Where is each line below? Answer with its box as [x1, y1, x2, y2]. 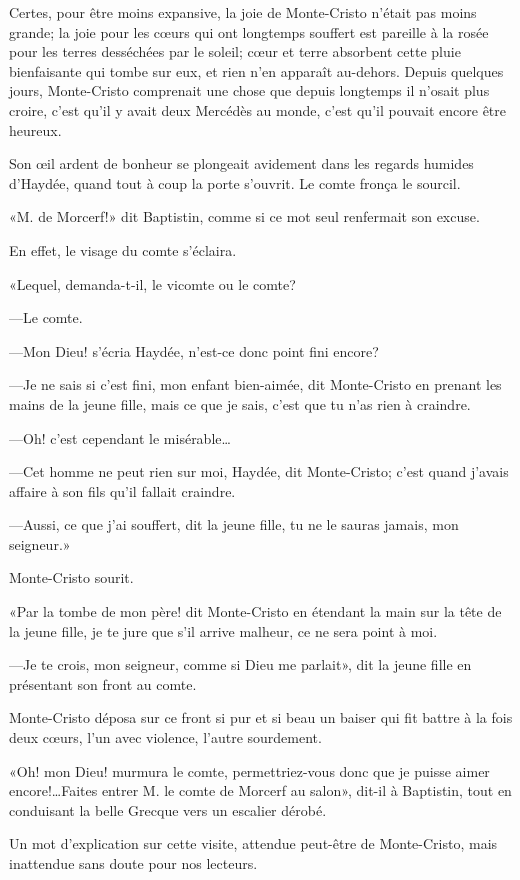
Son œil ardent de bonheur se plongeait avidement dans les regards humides [9, 153, 474, 174]
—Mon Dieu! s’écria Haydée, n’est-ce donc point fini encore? [9, 340, 379, 361]
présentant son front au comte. [9, 673, 197, 694]
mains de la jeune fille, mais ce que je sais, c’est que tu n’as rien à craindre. [9, 393, 471, 414]
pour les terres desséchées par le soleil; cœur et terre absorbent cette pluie [9, 41, 461, 62]
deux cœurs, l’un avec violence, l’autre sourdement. [9, 727, 322, 748]
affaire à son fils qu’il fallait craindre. [9, 480, 236, 501]
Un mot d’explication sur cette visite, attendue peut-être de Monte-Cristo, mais [9, 833, 498, 854]
